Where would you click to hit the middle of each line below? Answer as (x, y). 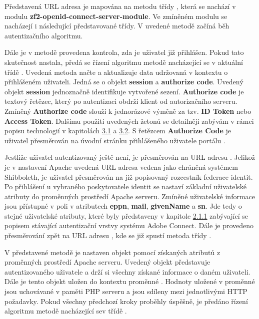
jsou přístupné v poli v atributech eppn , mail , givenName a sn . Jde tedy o (123, 206)
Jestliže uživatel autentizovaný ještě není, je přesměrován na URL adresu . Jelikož (130, 157)
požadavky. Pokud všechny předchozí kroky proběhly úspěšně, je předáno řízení (126, 301)
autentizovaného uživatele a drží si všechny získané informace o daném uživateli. (127, 271)
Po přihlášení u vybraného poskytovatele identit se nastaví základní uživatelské (126, 186)
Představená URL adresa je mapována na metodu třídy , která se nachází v (120, 6)
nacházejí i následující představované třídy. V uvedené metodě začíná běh (117, 26)
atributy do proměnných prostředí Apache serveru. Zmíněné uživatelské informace (130, 196)
